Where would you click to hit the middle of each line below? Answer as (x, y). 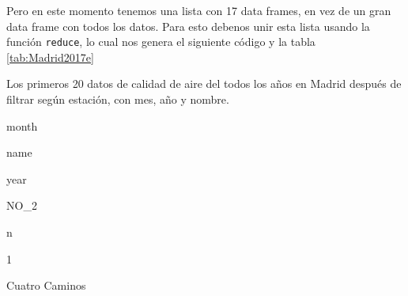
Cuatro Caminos (46, 285)
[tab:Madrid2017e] (50, 57)
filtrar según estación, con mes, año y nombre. (118, 99)
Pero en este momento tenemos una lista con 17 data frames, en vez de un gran (199, 10)
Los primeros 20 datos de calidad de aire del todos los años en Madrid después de (204, 83)
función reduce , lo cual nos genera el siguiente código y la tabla (161, 42)
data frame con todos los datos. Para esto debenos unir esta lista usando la (188, 26)
